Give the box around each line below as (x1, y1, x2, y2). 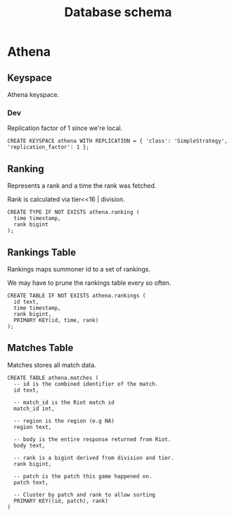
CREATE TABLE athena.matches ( (7, 374, 99, 381)
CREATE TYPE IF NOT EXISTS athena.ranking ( (7, 209, 140, 216)
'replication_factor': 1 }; (7, 143, 90, 151)
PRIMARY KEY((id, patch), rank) (13, 497, 109, 504)
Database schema (64, 4, 172, 20)
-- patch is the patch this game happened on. (13, 473, 152, 480)
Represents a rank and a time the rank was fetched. (7, 181, 157, 190)
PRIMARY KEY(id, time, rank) (13, 317, 99, 324)
